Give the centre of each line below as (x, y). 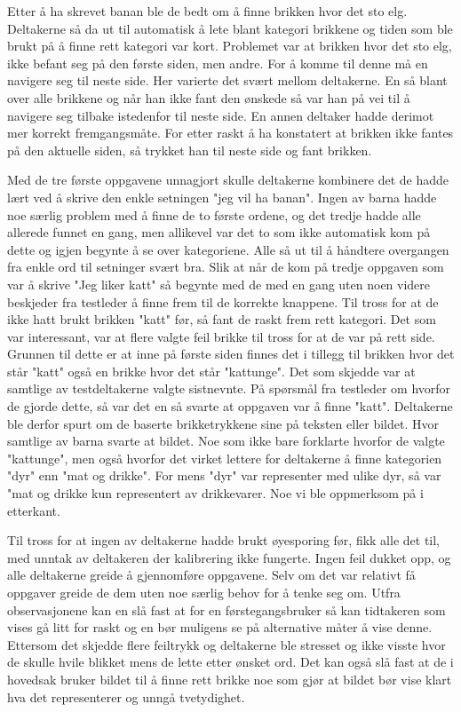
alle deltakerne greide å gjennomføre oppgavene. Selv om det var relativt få (211, 575)
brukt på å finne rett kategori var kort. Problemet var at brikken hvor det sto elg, (230, 46)
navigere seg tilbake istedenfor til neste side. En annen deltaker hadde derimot (221, 115)
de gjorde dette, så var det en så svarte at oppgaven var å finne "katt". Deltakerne (230, 406)
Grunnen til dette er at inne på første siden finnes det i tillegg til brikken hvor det (231, 354)
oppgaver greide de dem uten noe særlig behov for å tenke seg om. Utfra (204, 592)
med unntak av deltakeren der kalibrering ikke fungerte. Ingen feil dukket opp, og (229, 557)
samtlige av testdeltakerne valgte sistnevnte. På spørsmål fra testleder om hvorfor (229, 388)
